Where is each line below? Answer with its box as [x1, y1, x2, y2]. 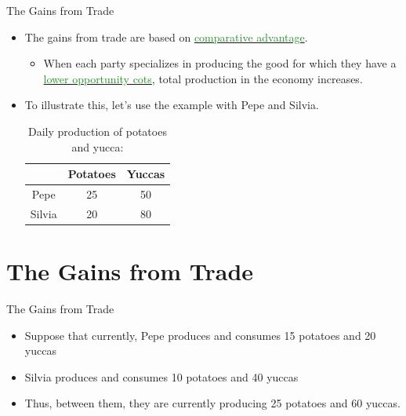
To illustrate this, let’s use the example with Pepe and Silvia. [24, 97, 319, 113]
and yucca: [71, 138, 124, 155]
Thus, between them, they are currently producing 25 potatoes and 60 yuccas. [24, 395, 401, 411]
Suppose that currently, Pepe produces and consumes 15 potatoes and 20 [24, 327, 376, 343]
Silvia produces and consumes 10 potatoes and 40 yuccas [24, 368, 299, 385]
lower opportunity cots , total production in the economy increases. [43, 70, 363, 86]
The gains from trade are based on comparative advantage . [24, 28, 308, 45]
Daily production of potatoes [28, 122, 167, 139]
